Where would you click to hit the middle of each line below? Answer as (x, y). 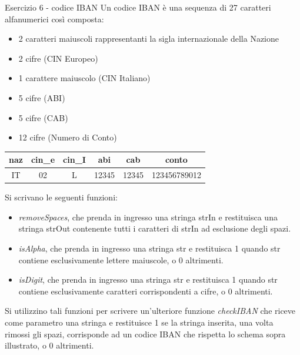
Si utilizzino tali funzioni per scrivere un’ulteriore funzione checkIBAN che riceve (150, 311)
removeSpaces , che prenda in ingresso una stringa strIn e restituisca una (148, 217)
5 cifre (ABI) (42, 97)
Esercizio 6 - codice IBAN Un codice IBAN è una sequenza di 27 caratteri (138, 7)
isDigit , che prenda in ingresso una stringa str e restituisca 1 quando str (148, 279)
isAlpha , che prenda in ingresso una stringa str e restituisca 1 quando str (149, 248)
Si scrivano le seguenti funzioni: (61, 197)
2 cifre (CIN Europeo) (58, 58)
